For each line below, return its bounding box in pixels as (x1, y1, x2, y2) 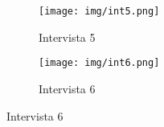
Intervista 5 (39, 28, 96, 45)
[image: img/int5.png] (39, 6, 160, 17)
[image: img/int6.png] (39, 57, 160, 69)
